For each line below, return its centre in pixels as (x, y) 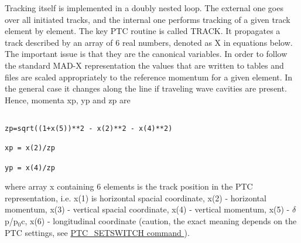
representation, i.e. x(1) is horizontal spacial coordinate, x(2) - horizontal (136, 198)
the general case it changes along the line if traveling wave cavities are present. (146, 88)
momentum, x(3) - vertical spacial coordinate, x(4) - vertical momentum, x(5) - (147, 209)
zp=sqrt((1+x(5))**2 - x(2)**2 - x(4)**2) (89, 129)
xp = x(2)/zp (30, 148)
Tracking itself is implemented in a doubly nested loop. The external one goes (144, 8)
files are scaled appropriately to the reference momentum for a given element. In (149, 77)
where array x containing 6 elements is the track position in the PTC (129, 186)
